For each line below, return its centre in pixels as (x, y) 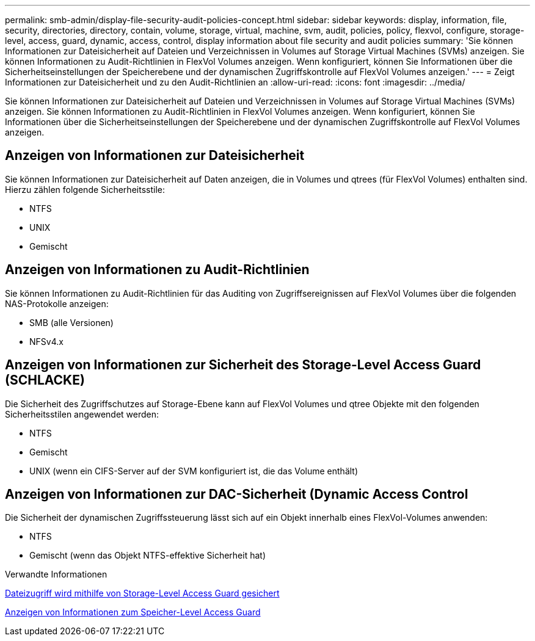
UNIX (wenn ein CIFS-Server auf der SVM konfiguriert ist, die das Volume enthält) (194, 471)
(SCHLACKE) (45, 380)
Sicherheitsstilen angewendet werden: (82, 414)
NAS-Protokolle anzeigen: (57, 303)
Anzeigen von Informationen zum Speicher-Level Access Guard (133, 612)
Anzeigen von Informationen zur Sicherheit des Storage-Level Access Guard (243, 365)
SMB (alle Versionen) (71, 322)
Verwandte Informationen (56, 574)
